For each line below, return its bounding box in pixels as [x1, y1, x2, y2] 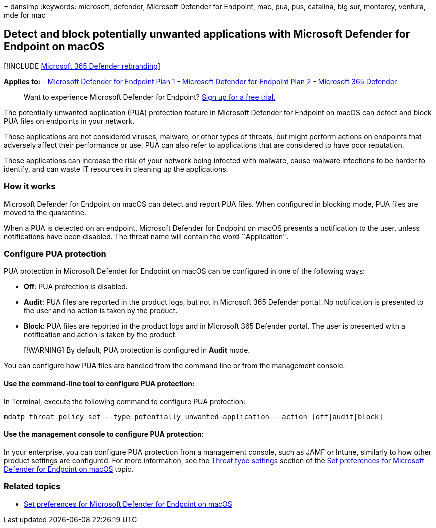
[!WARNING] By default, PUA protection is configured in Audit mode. [24, 346, 250, 355]
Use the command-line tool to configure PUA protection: [4, 379, 195, 388]
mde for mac [4, 11, 46, 19]
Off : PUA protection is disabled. [24, 282, 128, 291]
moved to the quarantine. [4, 208, 86, 217]
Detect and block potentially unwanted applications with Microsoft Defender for [4, 28, 410, 41]
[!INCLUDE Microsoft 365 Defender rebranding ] [4, 61, 161, 70]
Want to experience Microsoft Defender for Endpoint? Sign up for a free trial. [24, 92, 276, 101]
